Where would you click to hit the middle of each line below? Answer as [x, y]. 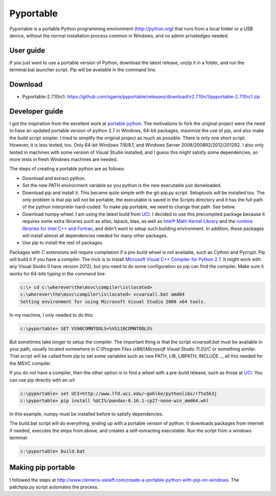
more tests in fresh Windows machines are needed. [64, 159]
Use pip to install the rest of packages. [63, 243]
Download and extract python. [54, 178]
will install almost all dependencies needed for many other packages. [95, 235]
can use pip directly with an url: [43, 380]
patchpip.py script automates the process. [54, 487]
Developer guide [36, 111]
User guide [27, 50]
